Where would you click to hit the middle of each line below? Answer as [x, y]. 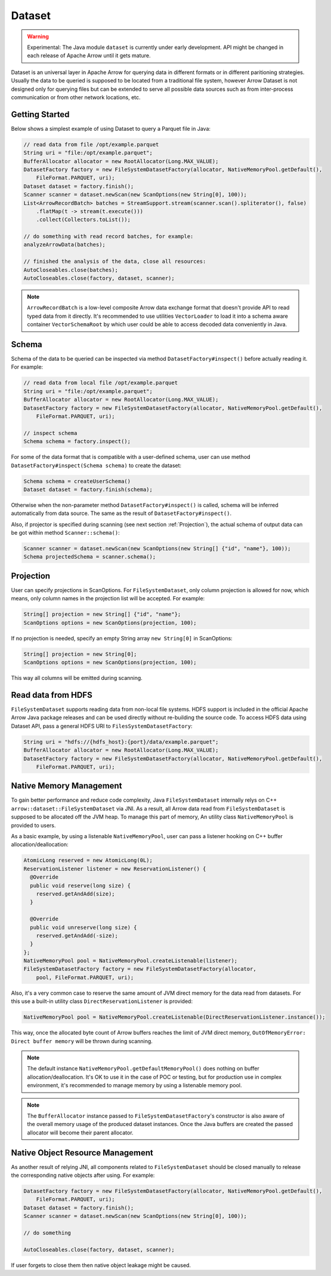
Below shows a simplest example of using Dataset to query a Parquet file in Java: [111, 128]
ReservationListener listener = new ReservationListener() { [115, 869]
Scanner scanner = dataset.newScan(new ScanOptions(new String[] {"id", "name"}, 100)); [157, 549]
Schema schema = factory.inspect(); [77, 441]
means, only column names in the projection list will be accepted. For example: [108, 599]
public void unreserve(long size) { [83, 927]
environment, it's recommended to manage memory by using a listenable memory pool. [134, 1085]
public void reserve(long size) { [81, 885]
